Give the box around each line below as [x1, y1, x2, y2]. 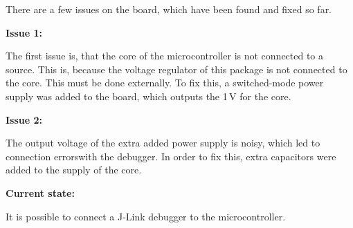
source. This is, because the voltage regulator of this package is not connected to [6, 61, 347, 76]
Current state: [6, 185, 75, 200]
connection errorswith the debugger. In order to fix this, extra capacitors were [6, 149, 336, 163]
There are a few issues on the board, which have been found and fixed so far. [6, 2, 332, 16]
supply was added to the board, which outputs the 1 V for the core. [6, 88, 291, 103]
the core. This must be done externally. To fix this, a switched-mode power [6, 75, 324, 90]
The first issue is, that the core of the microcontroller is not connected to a [6, 48, 324, 63]
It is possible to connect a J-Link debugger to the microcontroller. [6, 209, 286, 223]
